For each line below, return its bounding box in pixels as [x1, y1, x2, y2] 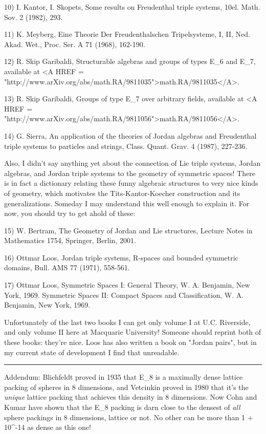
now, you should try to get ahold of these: [4, 208, 136, 219]
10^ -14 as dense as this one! [4, 422, 91, 432]
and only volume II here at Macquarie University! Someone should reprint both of [4, 327, 261, 337]
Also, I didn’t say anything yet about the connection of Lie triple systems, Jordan [4, 158, 261, 168]
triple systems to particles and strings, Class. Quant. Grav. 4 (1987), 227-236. [4, 140, 248, 151]
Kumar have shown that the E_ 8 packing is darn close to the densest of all [4, 402, 240, 412]
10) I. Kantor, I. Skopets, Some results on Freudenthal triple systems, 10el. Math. [4, 2, 260, 12]
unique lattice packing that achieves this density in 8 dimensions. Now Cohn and [4, 392, 257, 402]
